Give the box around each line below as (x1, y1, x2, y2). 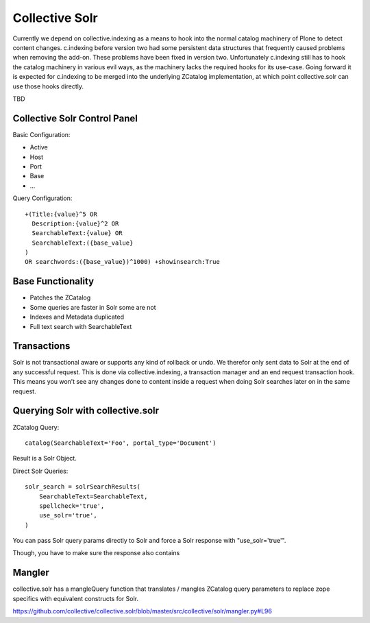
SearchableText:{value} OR (32, 230, 123, 237)
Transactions (12, 340, 71, 352)
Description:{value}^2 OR (32, 219, 119, 228)
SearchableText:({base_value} (32, 239, 134, 247)
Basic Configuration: (12, 130, 71, 138)
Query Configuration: (12, 194, 73, 202)
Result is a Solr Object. (12, 454, 77, 463)
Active (29, 143, 48, 151)
